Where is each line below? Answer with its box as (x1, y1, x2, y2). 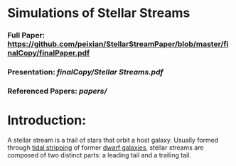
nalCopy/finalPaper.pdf (7, 48, 90, 58)
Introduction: (7, 112, 87, 128)
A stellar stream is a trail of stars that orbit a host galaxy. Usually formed (7, 135, 219, 144)
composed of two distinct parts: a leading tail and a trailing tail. (7, 150, 192, 159)
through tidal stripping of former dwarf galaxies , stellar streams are (7, 143, 204, 152)
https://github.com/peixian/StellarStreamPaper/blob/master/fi (7, 39, 229, 49)
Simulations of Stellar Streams (7, 5, 191, 21)
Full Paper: (7, 31, 45, 40)
